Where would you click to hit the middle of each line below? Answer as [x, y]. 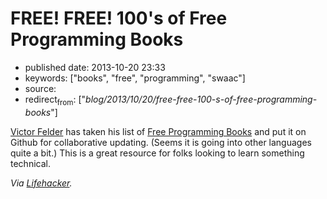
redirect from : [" [55, 100]
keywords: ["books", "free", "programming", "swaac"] [135, 78]
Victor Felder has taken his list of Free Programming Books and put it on [158, 131]
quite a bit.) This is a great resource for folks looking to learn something [157, 153]
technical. [30, 163]
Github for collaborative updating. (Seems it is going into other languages [161, 142]
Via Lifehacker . [41, 183]
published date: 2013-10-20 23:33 [95, 67]
